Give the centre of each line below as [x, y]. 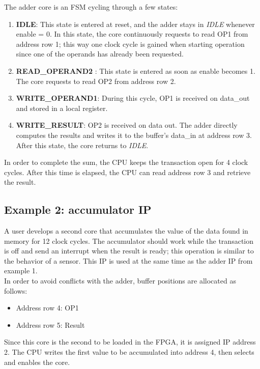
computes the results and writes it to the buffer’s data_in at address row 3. [134, 135]
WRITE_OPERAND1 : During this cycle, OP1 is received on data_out [133, 98]
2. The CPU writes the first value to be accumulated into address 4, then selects [129, 352]
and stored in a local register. [62, 108]
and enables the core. [37, 362]
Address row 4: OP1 [47, 308]
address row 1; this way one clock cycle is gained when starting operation [130, 44]
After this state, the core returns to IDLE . [82, 145]
